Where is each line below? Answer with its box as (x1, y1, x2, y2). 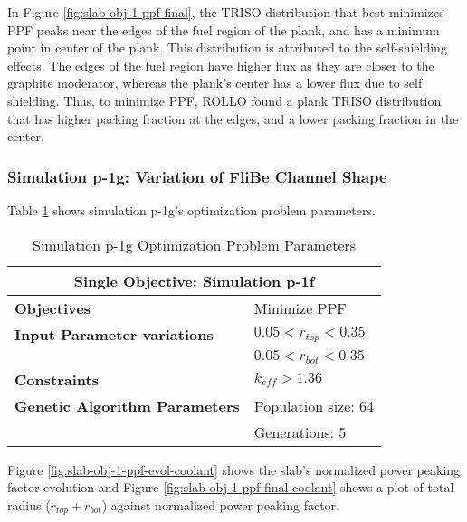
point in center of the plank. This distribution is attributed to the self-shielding (7, 38, 447, 57)
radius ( (7, 495, 51, 514)
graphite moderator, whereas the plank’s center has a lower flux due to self (7, 73, 423, 92)
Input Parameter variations (14, 323, 214, 345)
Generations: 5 (253, 421, 347, 442)
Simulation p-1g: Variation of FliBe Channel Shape (7, 165, 387, 187)
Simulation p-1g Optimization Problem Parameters (32, 233, 357, 255)
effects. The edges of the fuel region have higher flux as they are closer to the (7, 55, 434, 74)
